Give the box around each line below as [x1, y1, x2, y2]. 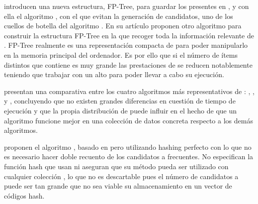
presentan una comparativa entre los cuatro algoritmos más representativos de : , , [4, 86, 255, 96]
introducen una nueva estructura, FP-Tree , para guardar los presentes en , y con [4, 1, 249, 11]
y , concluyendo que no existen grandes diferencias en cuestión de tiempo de [4, 96, 236, 106]
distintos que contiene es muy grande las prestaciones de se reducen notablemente [4, 59, 253, 70]
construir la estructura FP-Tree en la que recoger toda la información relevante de [4, 30, 254, 40]
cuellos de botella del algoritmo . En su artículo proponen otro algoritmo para [4, 20, 242, 31]
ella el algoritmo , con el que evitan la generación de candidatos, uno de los [4, 10, 233, 21]
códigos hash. [4, 190, 45, 201]
